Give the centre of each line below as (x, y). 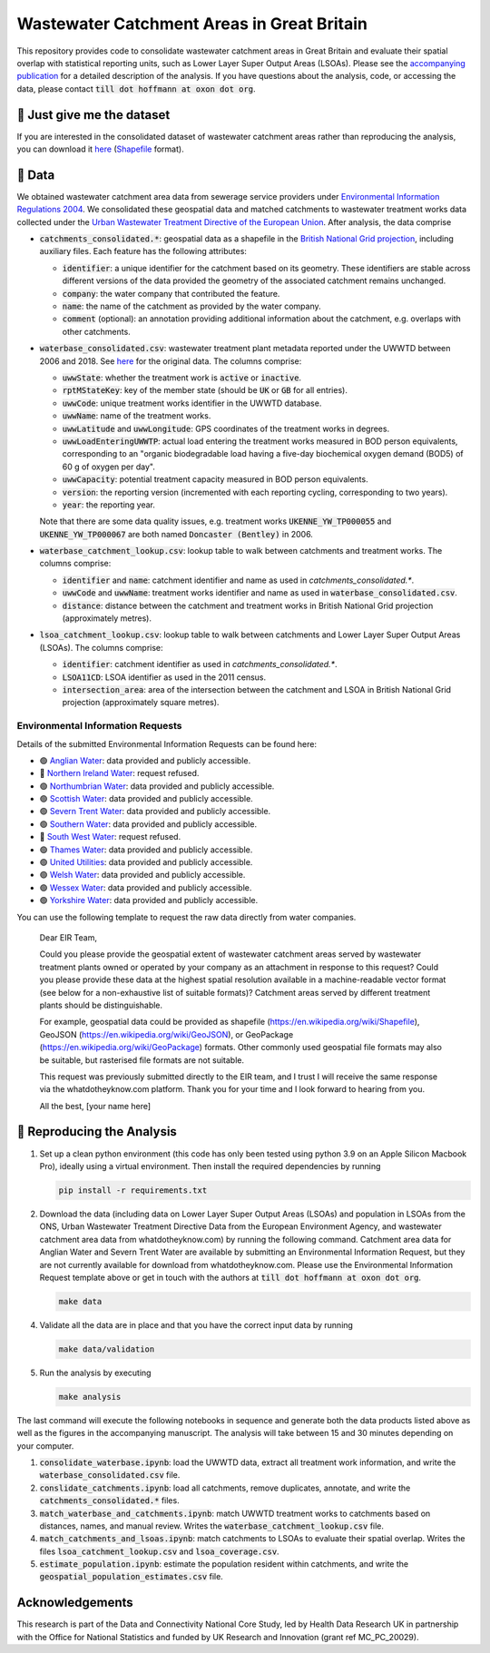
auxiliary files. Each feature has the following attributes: (143, 251)
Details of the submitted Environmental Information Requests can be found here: (167, 743)
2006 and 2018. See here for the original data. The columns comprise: (171, 361)
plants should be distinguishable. (101, 1005)
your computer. (45, 1446)
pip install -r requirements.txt (133, 1190)
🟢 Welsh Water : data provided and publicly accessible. (142, 875)
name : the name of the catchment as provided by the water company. (191, 306)
